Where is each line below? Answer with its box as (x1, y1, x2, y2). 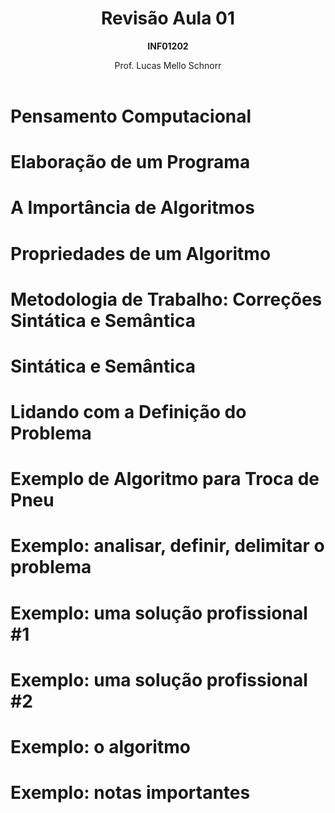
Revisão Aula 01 (100, 7, 236, 30)
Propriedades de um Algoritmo (10, 242, 272, 265)
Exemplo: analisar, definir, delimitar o (10, 535, 325, 557)
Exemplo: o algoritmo (10, 736, 191, 758)
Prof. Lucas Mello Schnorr (114, 59, 222, 71)
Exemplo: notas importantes (10, 782, 251, 804)
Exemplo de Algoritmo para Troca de (10, 468, 320, 491)
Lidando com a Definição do (10, 401, 247, 424)
